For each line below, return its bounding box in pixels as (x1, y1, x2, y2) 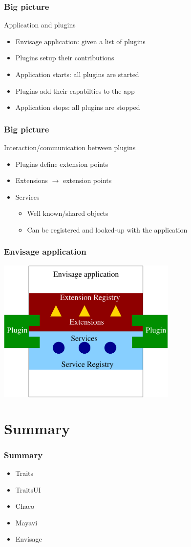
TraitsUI (15, 484, 41, 495)
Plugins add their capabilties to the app (15, 85, 135, 96)
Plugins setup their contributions (15, 52, 114, 63)
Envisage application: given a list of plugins (15, 36, 146, 46)
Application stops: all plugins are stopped (15, 102, 140, 112)
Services (15, 191, 40, 202)
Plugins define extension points (15, 158, 108, 169)
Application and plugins (4, 20, 76, 30)
